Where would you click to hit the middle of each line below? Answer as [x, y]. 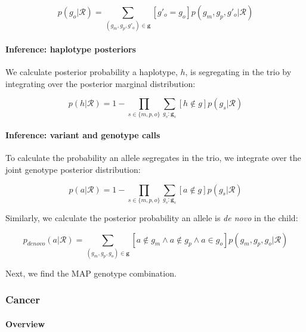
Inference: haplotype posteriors [71, 49]
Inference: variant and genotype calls [83, 135]
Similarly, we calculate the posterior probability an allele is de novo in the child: [152, 217]
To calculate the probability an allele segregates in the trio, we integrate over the [153, 158]
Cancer [23, 300]
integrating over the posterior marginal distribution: [101, 83]
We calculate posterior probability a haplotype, [92, 72]
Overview [25, 323]
